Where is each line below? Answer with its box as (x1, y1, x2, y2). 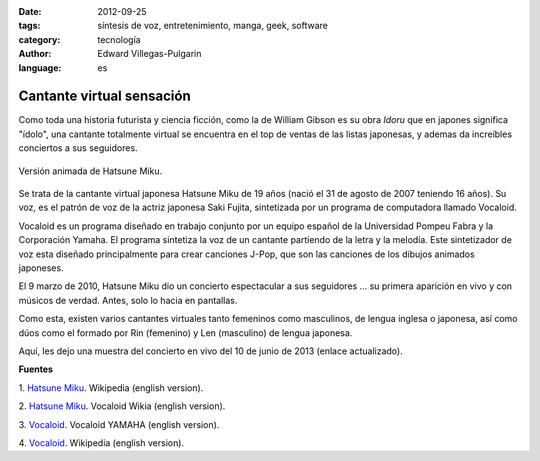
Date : (18, 6, 42, 17)
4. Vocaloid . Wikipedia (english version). (18, 436, 185, 449)
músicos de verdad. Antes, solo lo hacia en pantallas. (18, 294, 238, 306)
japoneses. (18, 261, 64, 274)
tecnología (97, 33, 141, 45)
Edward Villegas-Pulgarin (97, 48, 202, 60)
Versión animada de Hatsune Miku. (18, 165, 163, 177)
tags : (18, 20, 41, 32)
